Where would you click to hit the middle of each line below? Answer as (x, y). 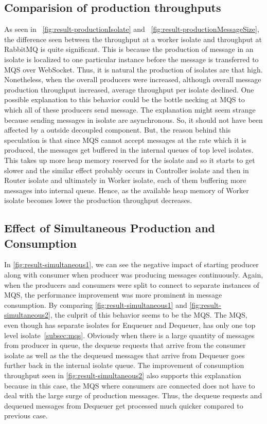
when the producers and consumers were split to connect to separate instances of (132, 284)
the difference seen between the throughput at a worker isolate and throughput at (133, 39)
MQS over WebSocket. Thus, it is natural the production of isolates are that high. (133, 69)
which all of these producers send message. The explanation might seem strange (130, 109)
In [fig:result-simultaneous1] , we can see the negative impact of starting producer (131, 264)
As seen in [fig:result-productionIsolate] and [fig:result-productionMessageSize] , (132, 29)
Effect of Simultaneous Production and (110, 228)
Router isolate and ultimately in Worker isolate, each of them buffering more (125, 180)
